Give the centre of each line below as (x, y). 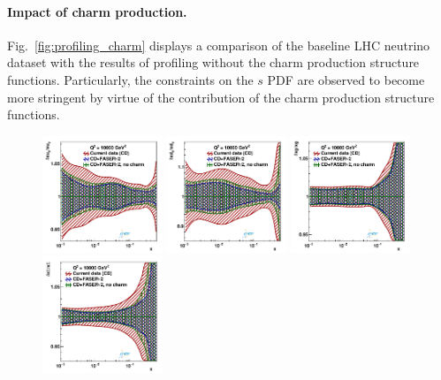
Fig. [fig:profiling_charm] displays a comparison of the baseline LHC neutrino (219, 45)
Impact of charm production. (97, 11)
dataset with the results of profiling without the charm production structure (213, 62)
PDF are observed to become (346, 79)
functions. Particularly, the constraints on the (130, 79)
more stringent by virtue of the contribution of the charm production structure (221, 97)
